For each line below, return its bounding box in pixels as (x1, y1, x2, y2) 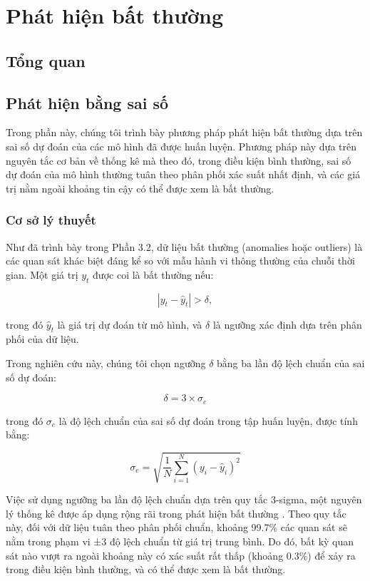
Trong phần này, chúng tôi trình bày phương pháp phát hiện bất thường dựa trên (6, 125, 363, 140)
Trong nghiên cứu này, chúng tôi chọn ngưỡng (6, 355, 206, 370)
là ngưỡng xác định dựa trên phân (212, 317, 362, 331)
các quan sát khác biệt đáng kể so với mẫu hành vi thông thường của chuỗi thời (6, 253, 355, 268)
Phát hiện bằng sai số (6, 91, 169, 113)
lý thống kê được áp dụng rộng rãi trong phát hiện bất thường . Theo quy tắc (6, 505, 346, 520)
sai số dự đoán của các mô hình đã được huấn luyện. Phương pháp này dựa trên (6, 138, 356, 153)
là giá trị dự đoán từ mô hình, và (57, 317, 202, 331)
